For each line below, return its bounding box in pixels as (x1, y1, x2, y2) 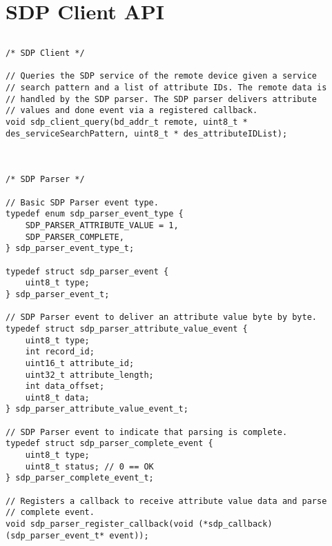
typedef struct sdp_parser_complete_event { (6, 438, 213, 449)
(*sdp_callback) (198, 519, 273, 529)
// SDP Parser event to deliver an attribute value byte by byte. (6, 312, 318, 323)
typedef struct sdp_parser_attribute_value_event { (6, 323, 248, 334)
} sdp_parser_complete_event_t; (6, 473, 154, 483)
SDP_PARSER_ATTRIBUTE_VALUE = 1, (25, 220, 179, 230)
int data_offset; (25, 381, 105, 392)
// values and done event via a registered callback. (6, 105, 258, 116)
